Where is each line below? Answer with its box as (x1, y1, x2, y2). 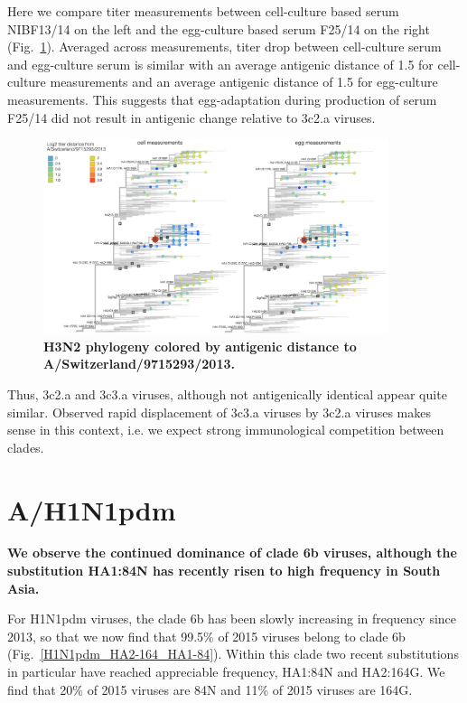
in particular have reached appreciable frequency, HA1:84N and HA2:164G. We (7, 662, 445, 681)
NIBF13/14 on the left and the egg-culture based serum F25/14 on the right (7, 19, 430, 38)
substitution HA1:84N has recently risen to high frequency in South (7, 561, 441, 580)
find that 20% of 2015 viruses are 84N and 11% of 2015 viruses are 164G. (7, 680, 413, 698)
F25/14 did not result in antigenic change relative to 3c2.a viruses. (7, 108, 376, 127)
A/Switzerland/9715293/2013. (43, 354, 235, 373)
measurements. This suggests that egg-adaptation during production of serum (7, 89, 437, 108)
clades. (7, 437, 44, 456)
